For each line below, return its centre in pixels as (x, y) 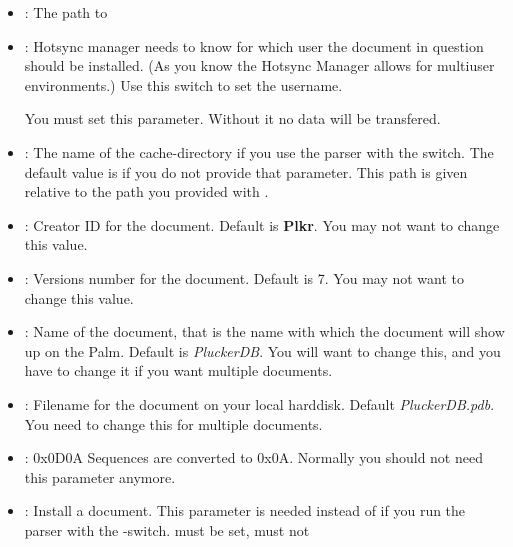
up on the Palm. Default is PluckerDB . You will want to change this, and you (262, 350)
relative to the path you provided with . (146, 191)
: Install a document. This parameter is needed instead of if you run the (245, 510)
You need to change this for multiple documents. (173, 423)
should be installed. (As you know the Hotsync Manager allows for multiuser (259, 65)
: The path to (66, 12)
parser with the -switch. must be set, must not (167, 529)
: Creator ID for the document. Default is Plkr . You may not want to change (262, 224)
